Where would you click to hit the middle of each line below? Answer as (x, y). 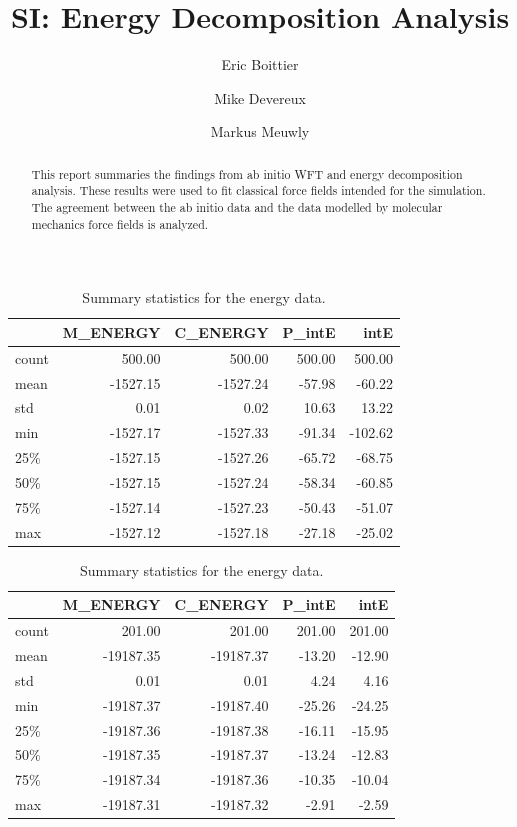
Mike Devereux (260, 97)
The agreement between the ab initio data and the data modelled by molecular (237, 207)
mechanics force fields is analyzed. (120, 223)
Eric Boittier (260, 64)
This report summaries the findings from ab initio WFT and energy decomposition (247, 173)
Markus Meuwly (260, 131)
